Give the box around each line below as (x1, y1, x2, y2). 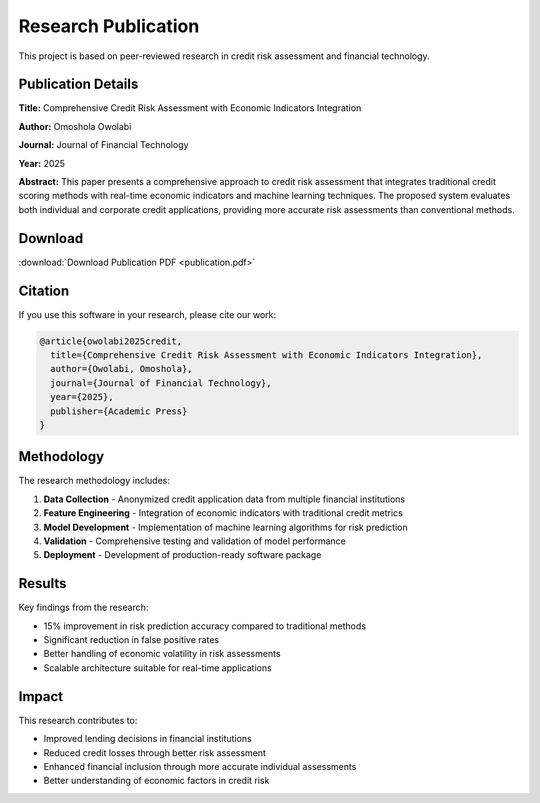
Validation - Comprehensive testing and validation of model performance (43, 535, 347, 547)
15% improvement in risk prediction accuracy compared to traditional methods (43, 620, 367, 632)
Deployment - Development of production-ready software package (43, 549, 322, 561)
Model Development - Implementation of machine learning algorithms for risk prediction (43, 521, 409, 533)
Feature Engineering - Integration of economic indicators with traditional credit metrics (43, 507, 404, 519)
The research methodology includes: (18, 475, 170, 487)
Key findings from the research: (18, 601, 149, 614)
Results (18, 575, 67, 592)
